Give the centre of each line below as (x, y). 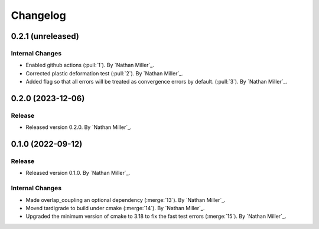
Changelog (38, 15)
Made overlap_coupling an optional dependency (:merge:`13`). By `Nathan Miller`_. (126, 200)
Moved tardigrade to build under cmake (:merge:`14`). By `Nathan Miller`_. (115, 208)
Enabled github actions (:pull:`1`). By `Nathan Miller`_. (90, 65)
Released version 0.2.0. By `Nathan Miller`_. (79, 127)
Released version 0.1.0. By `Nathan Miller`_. (78, 173)
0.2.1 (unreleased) (45, 36)
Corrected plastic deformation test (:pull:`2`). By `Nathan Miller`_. (104, 73)
